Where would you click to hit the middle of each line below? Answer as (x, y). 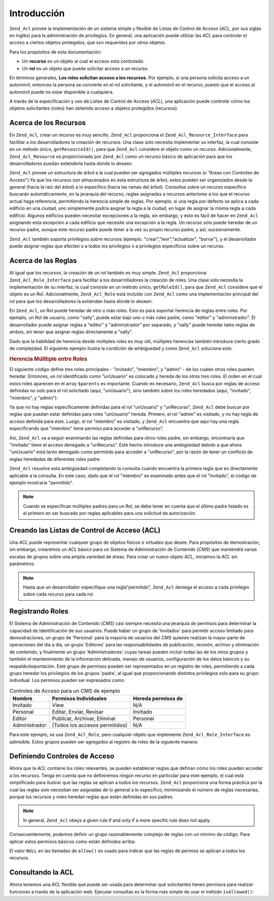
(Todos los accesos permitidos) (90, 725)
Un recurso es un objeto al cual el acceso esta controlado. (83, 61)
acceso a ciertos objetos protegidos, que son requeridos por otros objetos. (88, 43)
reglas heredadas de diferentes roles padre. (55, 459)
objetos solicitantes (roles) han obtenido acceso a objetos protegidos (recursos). (94, 108)
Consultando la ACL (41, 872)
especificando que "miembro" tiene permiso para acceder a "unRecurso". (87, 428)
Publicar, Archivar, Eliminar (84, 719)
